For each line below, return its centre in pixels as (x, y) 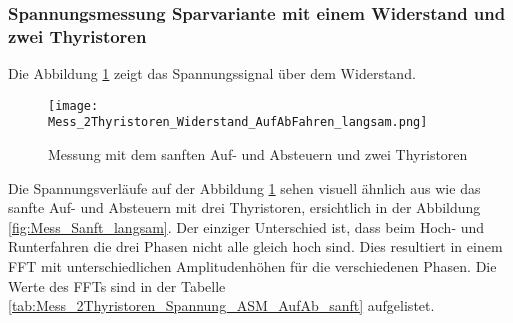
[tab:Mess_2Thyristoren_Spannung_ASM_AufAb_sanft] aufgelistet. (221, 305)
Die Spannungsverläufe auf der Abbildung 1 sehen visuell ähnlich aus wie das (244, 187)
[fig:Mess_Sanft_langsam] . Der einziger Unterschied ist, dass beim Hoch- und (246, 226)
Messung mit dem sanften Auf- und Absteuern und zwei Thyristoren (258, 154)
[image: (73, 105)
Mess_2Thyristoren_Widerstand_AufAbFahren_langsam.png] (238, 122)
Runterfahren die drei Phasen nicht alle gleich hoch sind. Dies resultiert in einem (255, 246)
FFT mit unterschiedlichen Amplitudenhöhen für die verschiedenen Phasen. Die (252, 266)
